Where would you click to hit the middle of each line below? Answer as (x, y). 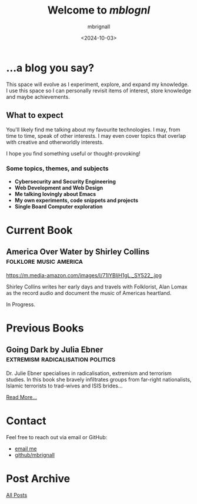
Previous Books (45, 328)
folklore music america (45, 261)
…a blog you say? (50, 68)
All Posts (17, 495)
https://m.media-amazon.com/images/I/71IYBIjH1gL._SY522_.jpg (84, 275)
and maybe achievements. (38, 97)
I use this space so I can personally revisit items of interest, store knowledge (99, 90)
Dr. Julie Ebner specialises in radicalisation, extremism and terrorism (89, 373)
